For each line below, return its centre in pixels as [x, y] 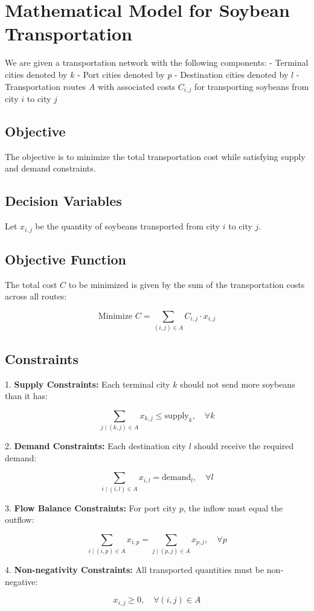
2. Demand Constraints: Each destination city [95, 446]
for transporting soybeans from [252, 86]
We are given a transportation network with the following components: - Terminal [157, 62]
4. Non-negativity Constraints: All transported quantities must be [135, 570]
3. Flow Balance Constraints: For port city [91, 507]
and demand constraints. [50, 168]
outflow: [20, 520]
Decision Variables [63, 201]
